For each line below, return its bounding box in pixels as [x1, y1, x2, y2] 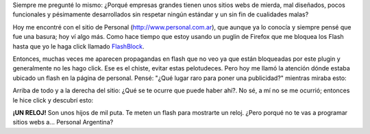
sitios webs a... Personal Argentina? [12, 118, 114, 126]
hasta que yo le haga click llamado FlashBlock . [12, 42, 145, 51]
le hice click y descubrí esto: [12, 96, 94, 104]
